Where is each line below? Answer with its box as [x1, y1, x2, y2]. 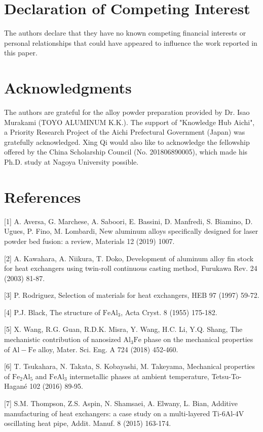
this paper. [4, 47, 37, 58]
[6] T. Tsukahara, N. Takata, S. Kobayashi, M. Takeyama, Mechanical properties [4, 361, 255, 372]
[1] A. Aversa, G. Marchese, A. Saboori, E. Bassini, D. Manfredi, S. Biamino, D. [4, 215, 253, 226]
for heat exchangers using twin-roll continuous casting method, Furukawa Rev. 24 [4, 263, 257, 273]
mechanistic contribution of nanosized [4, 334, 121, 345]
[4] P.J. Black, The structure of [4, 306, 101, 317]
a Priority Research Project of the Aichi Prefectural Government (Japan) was [4, 127, 245, 137]
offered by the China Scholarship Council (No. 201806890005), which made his [4, 146, 248, 157]
